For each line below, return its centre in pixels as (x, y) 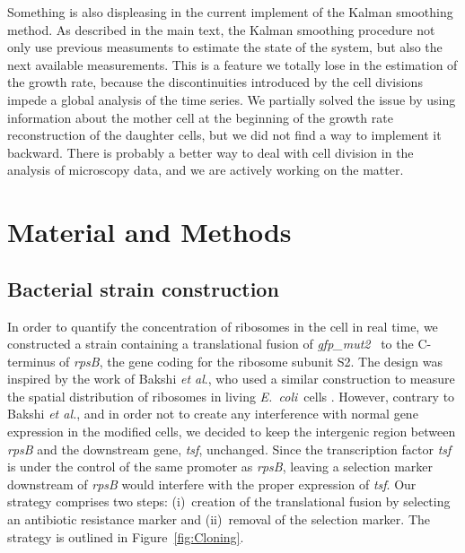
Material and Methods (149, 232)
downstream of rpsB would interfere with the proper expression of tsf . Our (212, 484)
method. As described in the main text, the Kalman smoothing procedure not (221, 29)
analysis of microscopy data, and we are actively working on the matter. (206, 170)
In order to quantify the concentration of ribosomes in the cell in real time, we (223, 326)
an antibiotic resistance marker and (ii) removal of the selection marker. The (219, 519)
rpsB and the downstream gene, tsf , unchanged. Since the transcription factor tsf (229, 449)
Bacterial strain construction (143, 288)
